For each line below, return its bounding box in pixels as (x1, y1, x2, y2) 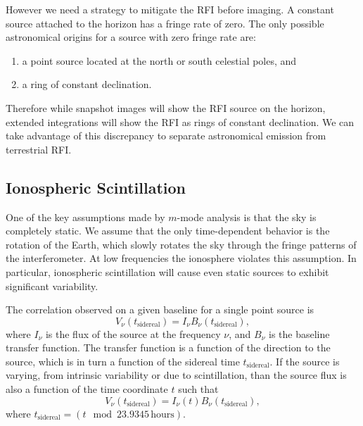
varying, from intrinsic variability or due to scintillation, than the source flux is (6, 368, 347, 382)
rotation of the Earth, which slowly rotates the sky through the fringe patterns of (6, 237, 357, 251)
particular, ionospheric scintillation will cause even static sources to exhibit (6, 264, 329, 279)
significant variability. (6, 278, 98, 293)
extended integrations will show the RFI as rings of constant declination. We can (6, 114, 355, 129)
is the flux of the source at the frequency (45, 326, 221, 341)
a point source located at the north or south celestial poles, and (22, 53, 297, 68)
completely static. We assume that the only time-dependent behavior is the (6, 223, 330, 238)
